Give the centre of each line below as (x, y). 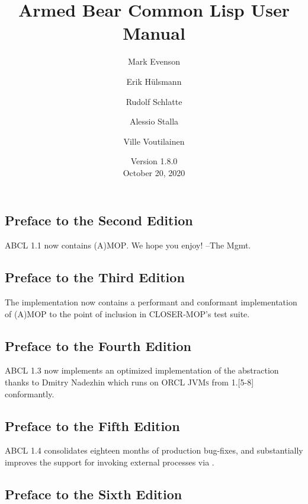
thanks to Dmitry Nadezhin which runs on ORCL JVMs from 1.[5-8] (129, 382)
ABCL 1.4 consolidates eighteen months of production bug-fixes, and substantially (154, 450)
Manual (154, 33)
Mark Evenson (154, 61)
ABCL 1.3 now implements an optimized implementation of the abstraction (142, 370)
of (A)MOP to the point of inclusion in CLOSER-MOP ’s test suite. (127, 313)
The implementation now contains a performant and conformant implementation (151, 302)
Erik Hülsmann (154, 81)
